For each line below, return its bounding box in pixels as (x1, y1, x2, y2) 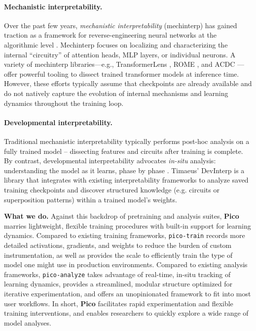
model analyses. (4, 317, 51, 328)
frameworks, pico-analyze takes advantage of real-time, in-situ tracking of (4, 269, 231, 279)
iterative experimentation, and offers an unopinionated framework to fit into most (4, 288, 251, 298)
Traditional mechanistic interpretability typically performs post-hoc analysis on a (4, 136, 250, 146)
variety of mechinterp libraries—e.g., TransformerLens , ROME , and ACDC (4, 59, 235, 69)
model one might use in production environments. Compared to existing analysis (4, 259, 248, 270)
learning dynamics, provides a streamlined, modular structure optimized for (4, 279, 233, 289)
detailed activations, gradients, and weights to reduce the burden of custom (4, 239, 232, 250)
